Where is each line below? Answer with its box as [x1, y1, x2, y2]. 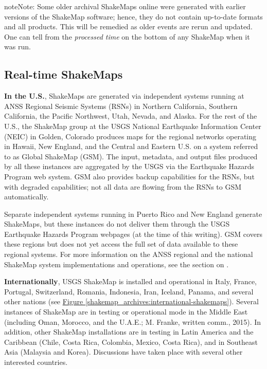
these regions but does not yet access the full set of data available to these [4, 238, 238, 249]
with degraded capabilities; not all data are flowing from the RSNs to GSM [4, 181, 242, 192]
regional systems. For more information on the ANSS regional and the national [4, 249, 253, 260]
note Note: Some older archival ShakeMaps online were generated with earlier [4, 1, 246, 11]
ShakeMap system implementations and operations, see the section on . [4, 259, 229, 269]
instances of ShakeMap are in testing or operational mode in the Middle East [4, 306, 248, 317]
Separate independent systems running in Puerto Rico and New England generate [4, 208, 262, 219]
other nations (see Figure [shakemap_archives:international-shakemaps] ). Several [4, 296, 259, 307]
